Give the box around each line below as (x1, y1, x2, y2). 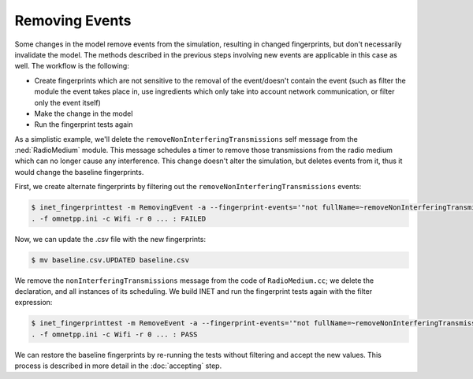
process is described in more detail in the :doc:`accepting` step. (14, 361, 222, 370)
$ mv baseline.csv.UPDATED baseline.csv (31, 255, 189, 264)
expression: (14, 298, 53, 307)
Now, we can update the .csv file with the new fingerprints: (14, 234, 207, 243)
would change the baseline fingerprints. (14, 167, 144, 176)
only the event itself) (34, 98, 102, 107)
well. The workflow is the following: (14, 61, 129, 71)
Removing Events (14, 12, 132, 29)
